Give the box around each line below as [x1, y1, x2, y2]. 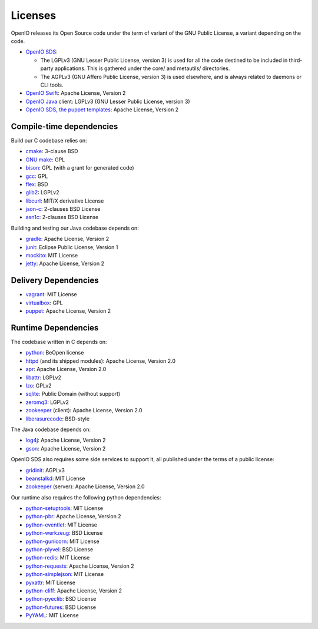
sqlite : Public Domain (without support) [25, 390, 121, 398]
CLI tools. [40, 81, 64, 88]
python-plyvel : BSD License [25, 546, 94, 553]
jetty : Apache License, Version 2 [25, 260, 104, 267]
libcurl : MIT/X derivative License [25, 197, 104, 204]
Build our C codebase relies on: [11, 137, 88, 144]
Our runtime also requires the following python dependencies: [11, 494, 161, 501]
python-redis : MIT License [25, 554, 90, 561]
